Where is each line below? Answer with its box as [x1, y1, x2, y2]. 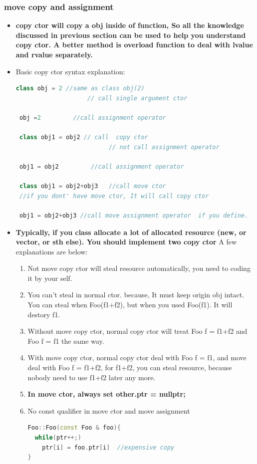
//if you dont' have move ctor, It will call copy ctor [19, 192, 209, 200]
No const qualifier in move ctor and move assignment [27, 405, 190, 416]
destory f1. [27, 309, 60, 319]
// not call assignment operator [108, 143, 220, 151]
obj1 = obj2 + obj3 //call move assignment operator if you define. [19, 212, 249, 219]
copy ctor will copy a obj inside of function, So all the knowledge [15, 20, 244, 30]
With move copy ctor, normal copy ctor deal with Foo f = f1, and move [27, 352, 247, 363]
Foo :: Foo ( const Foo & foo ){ [27, 424, 121, 432]
